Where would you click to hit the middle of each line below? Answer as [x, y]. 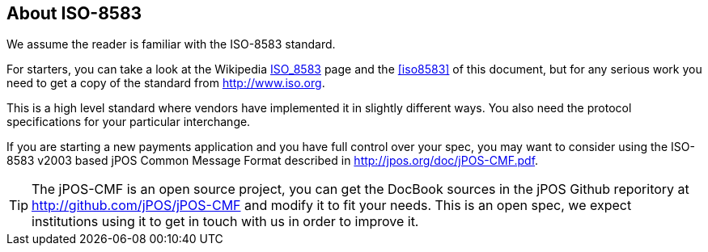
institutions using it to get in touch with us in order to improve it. [225, 222]
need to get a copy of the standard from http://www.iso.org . [166, 83]
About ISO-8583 [74, 13]
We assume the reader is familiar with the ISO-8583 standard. [171, 44]
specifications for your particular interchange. [129, 122]
